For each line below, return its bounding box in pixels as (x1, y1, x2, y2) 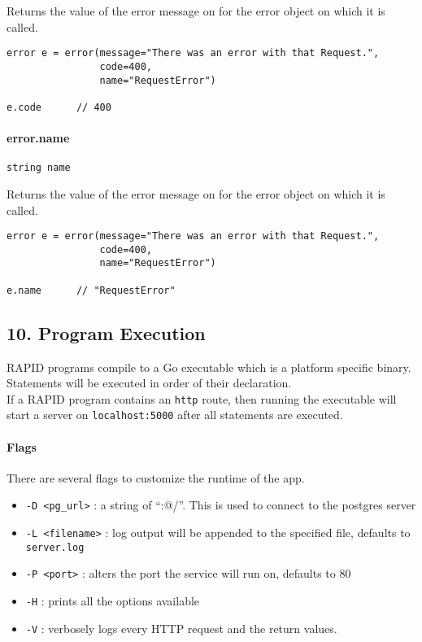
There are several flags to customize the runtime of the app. (7, 469, 305, 486)
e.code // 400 (7, 101, 111, 113)
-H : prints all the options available (25, 592, 200, 609)
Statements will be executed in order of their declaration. (7, 374, 292, 391)
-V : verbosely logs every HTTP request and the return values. (25, 619, 337, 636)
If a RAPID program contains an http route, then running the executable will (7, 390, 397, 407)
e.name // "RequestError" (7, 284, 176, 296)
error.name (7, 129, 70, 146)
